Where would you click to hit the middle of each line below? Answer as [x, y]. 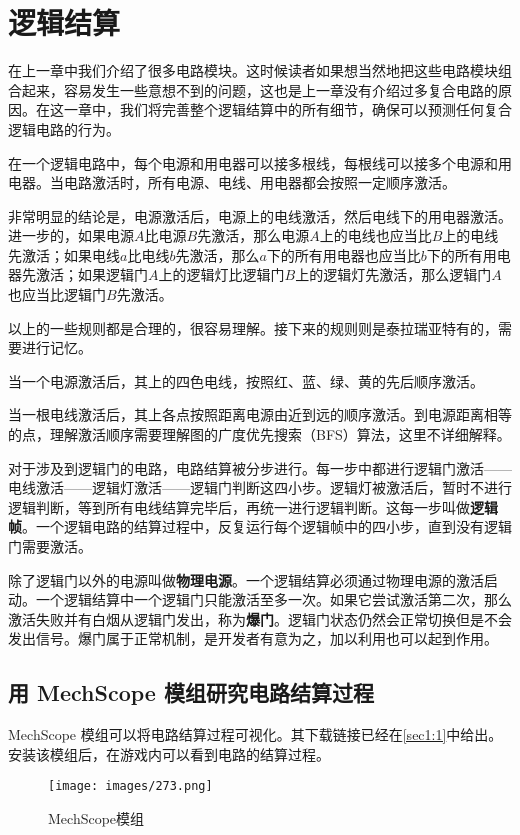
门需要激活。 [50, 546]
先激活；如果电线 [64, 254]
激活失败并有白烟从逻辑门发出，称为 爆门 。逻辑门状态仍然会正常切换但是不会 [260, 618]
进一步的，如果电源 [71, 235]
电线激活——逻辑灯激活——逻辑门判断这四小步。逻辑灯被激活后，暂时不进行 [260, 487]
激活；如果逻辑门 [91, 274]
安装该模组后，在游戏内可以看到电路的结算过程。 [169, 753]
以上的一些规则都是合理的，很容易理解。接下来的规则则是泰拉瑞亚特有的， [253, 327]
